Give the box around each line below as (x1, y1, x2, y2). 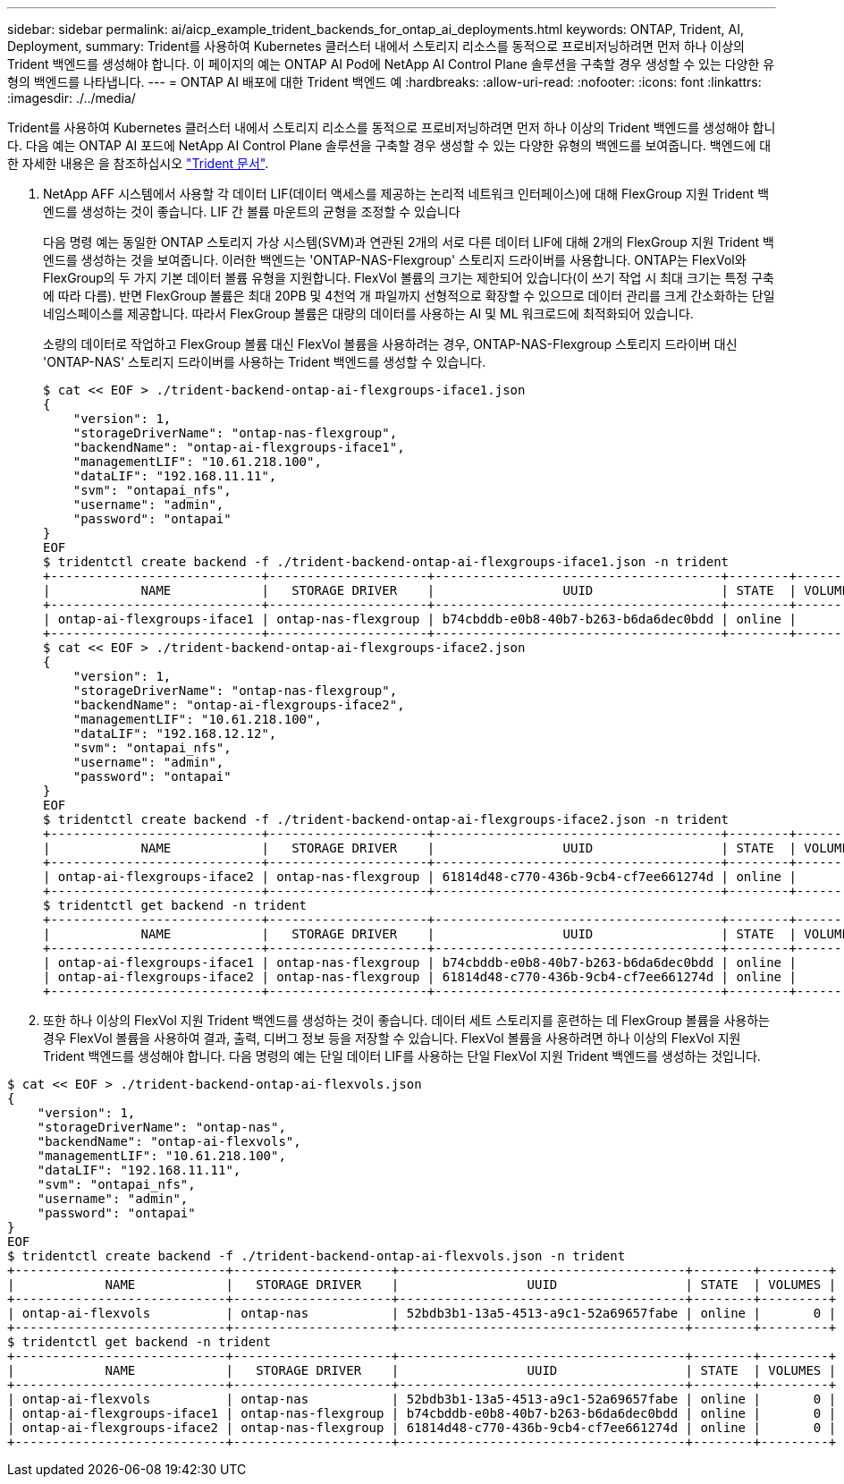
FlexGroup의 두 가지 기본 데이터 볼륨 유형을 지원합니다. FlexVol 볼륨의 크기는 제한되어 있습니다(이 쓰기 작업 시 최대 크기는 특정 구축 (43, 270, 774, 285)
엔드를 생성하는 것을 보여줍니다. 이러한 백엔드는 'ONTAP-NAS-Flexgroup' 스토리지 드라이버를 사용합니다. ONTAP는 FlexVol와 (43, 252, 747, 267)
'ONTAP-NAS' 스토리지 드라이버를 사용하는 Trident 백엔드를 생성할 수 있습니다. (43, 354, 486, 369)
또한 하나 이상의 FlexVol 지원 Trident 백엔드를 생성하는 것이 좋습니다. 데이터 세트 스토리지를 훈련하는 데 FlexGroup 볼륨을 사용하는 (43, 1013, 770, 1028)
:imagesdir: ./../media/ (7, 90, 136, 106)
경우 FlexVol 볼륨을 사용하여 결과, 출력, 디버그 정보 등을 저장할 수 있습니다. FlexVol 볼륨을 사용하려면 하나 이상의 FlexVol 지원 (43, 1030, 741, 1046)
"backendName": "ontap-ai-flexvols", (37, 1134, 301, 1149)
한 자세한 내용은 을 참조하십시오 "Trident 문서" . (7, 156, 269, 171)
